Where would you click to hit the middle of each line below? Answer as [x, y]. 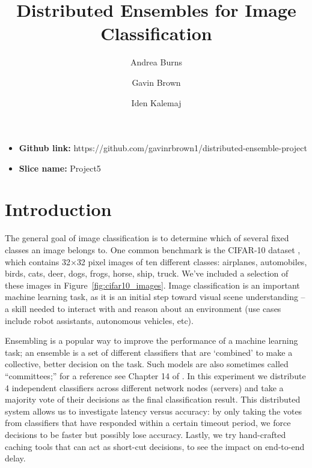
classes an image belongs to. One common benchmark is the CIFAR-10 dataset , [153, 250]
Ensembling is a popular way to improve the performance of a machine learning [151, 340]
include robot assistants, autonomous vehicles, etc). [99, 320]
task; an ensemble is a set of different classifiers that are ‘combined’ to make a [149, 352]
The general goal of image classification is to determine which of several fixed [147, 238]
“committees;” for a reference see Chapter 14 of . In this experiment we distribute [155, 375]
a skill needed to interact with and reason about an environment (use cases [143, 308]
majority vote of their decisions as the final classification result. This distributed [153, 399]
